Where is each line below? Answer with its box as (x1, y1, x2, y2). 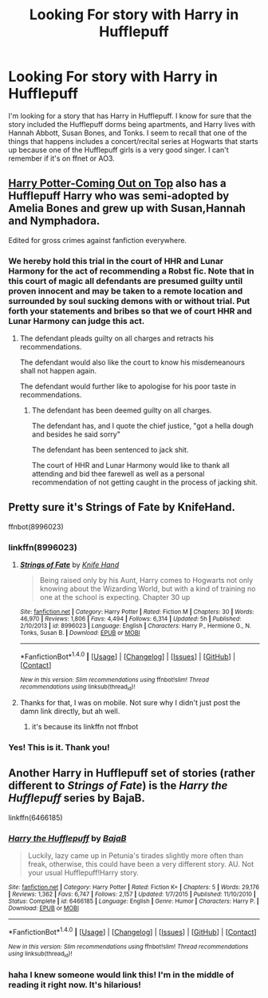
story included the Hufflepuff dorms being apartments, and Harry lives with (8, 119, 255, 129)
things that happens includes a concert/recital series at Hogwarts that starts (8, 136, 258, 146)
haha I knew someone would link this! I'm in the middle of (8, 969, 235, 980)
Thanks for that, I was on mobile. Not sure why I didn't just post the (19, 698, 241, 708)
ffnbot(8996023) (8, 521, 64, 531)
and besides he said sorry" (31, 429, 121, 439)
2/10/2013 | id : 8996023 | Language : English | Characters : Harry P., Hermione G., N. (19, 622, 252, 630)
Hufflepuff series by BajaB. (8, 792, 146, 805)
